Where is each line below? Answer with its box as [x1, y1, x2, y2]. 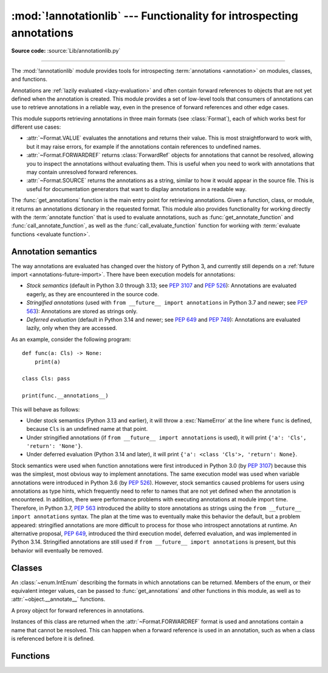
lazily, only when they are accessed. [26, 325, 118, 332]
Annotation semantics [11, 246, 97, 257]
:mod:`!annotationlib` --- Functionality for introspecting [11, 9, 299, 22]
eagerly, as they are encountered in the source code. [26, 290, 159, 297]
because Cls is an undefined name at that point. [26, 425, 148, 433]
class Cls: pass [22, 375, 70, 382]
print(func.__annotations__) [22, 392, 109, 399]
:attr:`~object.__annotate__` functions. [11, 595, 106, 603]
